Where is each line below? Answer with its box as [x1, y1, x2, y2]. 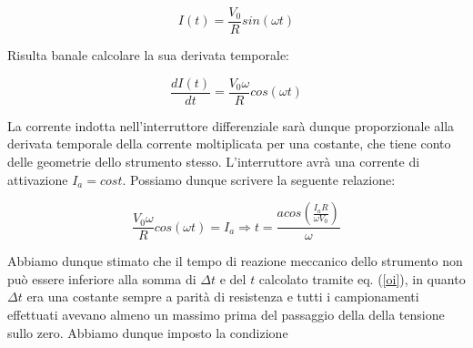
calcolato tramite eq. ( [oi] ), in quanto [258, 269, 466, 288]
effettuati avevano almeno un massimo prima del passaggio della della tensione [7, 304, 445, 323]
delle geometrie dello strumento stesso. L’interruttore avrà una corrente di [7, 151, 420, 170]
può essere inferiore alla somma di [7, 269, 196, 288]
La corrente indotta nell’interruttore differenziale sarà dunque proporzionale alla [7, 116, 455, 135]
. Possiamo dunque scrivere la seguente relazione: [122, 169, 396, 189]
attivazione [7, 169, 68, 189]
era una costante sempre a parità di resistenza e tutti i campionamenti [26, 287, 419, 306]
